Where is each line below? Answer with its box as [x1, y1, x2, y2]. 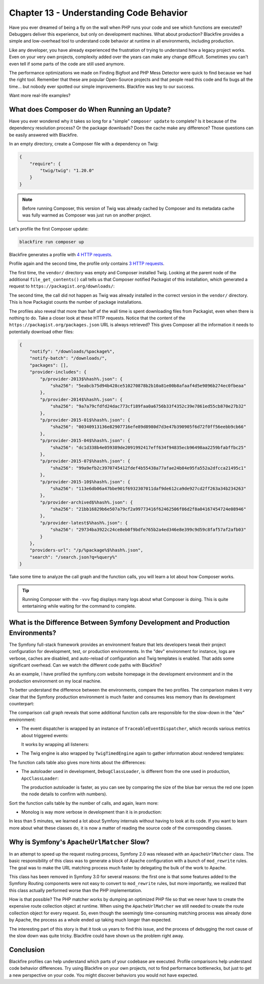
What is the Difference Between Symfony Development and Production [9, 619, 230, 627]
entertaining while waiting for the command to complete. [22, 603, 136, 609]
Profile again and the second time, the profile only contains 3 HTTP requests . [9, 261, 165, 266]
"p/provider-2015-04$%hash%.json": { [40, 438, 131, 443]
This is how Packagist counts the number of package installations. [9, 299, 143, 305]
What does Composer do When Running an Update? [9, 105, 171, 114]
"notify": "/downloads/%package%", [29, 349, 115, 355]
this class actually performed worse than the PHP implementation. [9, 887, 142, 893]
